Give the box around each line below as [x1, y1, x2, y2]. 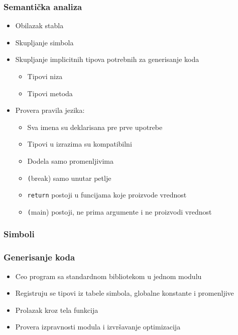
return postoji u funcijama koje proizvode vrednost [27, 189, 187, 200]
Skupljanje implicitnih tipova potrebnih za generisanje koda [15, 54, 199, 64]
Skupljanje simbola [15, 37, 74, 47]
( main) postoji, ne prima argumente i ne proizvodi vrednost [27, 206, 212, 217]
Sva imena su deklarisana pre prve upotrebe [27, 121, 163, 132]
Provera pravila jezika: [15, 105, 85, 115]
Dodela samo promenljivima [27, 155, 114, 166]
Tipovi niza [27, 71, 63, 81]
